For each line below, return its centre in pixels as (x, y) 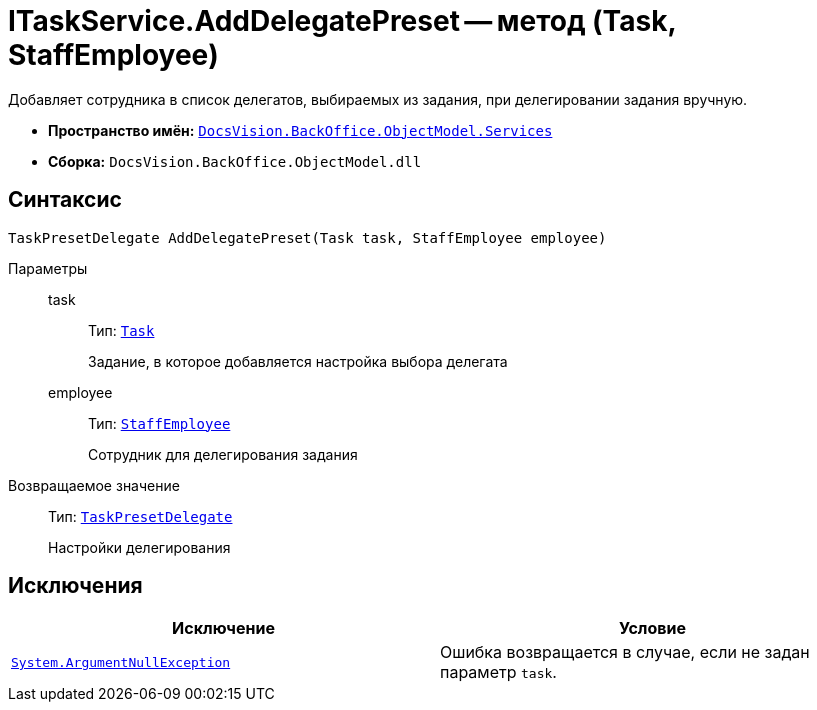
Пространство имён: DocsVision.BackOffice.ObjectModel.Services (300, 130)
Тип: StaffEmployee (159, 423)
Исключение (223, 628)
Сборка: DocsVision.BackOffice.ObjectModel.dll (235, 161)
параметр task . (498, 672)
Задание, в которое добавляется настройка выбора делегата (298, 361)
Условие (652, 628)
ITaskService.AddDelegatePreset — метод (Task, (342, 21)
